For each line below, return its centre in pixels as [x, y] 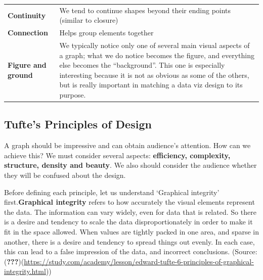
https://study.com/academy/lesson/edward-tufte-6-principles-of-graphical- [139, 261]
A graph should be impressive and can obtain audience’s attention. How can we [127, 145]
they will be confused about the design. [65, 175]
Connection [28, 33]
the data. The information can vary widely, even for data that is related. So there [130, 212]
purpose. [73, 95]
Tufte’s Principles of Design [78, 124]
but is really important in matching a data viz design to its [151, 85]
